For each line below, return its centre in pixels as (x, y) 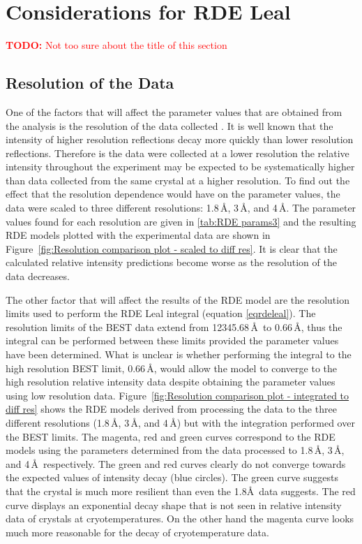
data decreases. (38, 276)
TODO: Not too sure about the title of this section (116, 45)
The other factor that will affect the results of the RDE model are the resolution (178, 299)
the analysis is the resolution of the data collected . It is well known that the (169, 125)
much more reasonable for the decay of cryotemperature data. (137, 532)
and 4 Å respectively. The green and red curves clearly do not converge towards (176, 463)
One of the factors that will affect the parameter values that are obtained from (174, 111)
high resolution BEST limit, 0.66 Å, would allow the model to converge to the (171, 368)
